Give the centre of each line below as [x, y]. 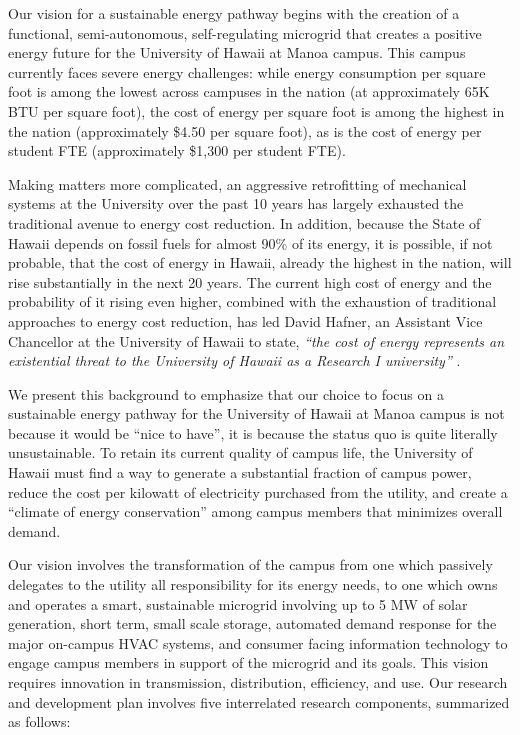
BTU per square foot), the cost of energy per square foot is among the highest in [256, 110]
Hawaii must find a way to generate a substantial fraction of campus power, [240, 472]
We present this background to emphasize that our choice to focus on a [226, 393]
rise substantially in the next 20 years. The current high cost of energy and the [250, 281]
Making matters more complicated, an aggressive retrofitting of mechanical [237, 183]
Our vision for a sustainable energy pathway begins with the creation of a [234, 13]
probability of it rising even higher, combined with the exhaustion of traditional [252, 301]
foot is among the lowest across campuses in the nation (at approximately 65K [249, 91]
